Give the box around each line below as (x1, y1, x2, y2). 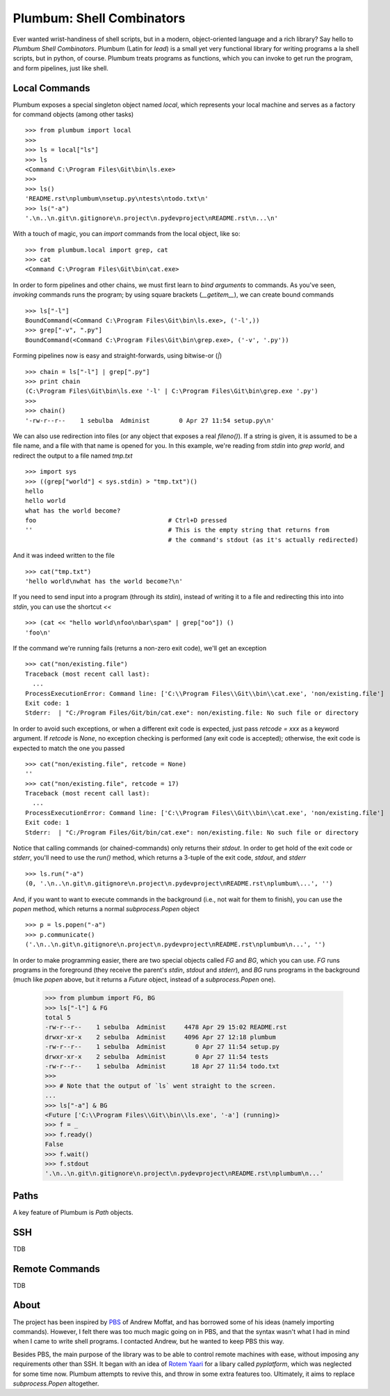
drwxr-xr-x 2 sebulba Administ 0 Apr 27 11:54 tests (44, 1053, 269, 1060)
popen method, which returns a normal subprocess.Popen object (13, 904, 200, 913)
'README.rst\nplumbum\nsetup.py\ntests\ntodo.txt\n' (25, 195, 209, 203)
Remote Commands (13, 1263, 101, 1275)
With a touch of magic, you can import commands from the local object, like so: (13, 230, 241, 238)
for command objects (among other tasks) (13, 110, 134, 118)
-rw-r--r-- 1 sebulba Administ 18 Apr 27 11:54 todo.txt (44, 1062, 280, 1071)
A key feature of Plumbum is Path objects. (13, 1208, 133, 1216)
